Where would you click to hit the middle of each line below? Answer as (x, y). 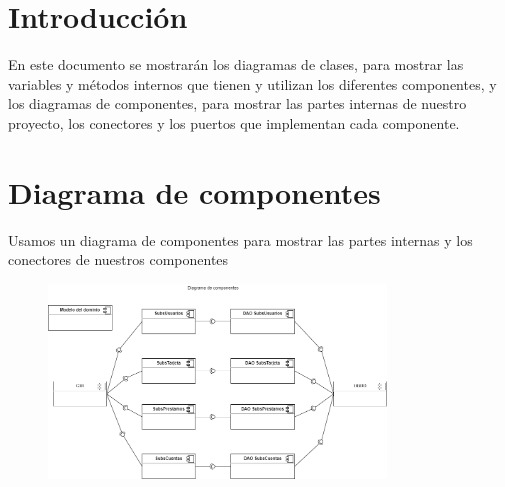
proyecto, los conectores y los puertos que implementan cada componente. (234, 122)
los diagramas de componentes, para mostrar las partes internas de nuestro (237, 103)
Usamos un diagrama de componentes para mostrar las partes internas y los (240, 239)
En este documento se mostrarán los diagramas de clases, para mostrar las (236, 64)
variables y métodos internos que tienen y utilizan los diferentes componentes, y (252, 83)
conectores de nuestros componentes (118, 259)
